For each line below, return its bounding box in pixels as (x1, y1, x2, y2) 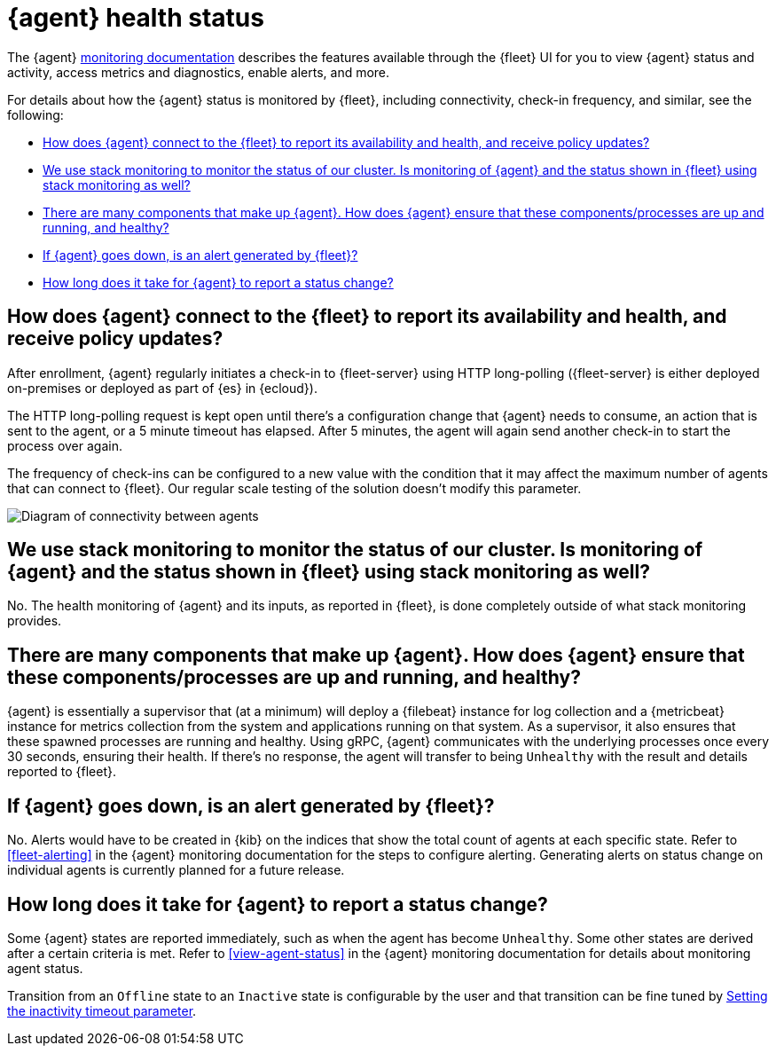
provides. (7, 613, 62, 629)
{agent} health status (7, 3, 264, 33)
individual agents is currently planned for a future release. (7, 862, 345, 878)
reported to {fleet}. (7, 764, 116, 780)
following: (7, 106, 64, 122)
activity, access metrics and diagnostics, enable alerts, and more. (7, 64, 390, 80)
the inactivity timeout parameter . (7, 1002, 197, 1018)
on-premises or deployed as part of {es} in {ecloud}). (7, 380, 317, 396)
